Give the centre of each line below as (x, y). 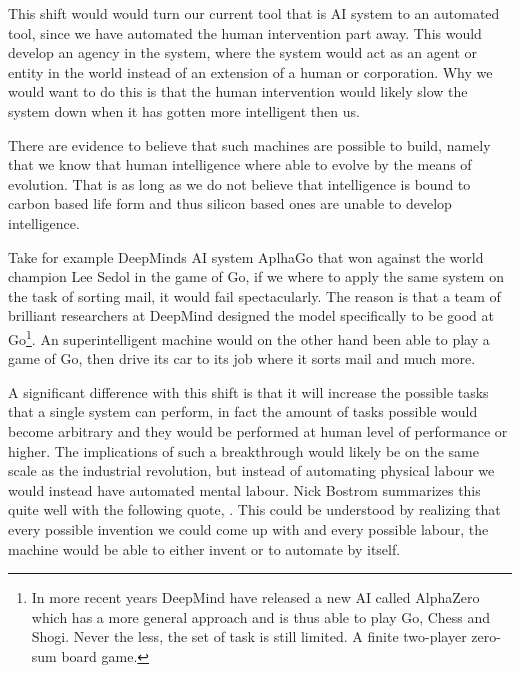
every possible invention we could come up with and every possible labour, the (248, 528)
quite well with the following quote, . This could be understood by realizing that (254, 509)
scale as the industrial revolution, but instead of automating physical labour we (251, 470)
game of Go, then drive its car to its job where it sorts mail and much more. (242, 358)
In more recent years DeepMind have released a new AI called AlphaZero (255, 597)
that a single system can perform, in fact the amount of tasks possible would (243, 411)
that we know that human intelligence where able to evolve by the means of (240, 164)
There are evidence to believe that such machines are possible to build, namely (249, 144)
